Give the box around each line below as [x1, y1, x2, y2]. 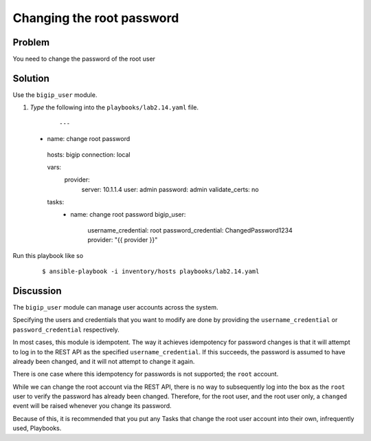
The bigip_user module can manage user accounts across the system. [12, 303, 218, 311]
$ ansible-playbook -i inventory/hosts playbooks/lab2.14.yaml [42, 268, 260, 275]
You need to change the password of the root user [12, 55, 156, 63]
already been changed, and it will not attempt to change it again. [12, 357, 195, 365]
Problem [12, 36, 50, 48]
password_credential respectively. [12, 325, 120, 334]
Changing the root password [12, 10, 179, 25]
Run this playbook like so [12, 251, 84, 259]
